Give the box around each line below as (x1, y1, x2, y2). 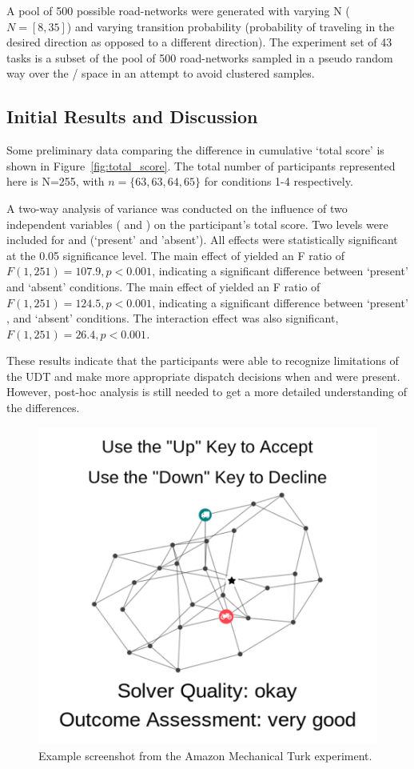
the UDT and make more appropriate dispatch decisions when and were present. (6, 367, 400, 384)
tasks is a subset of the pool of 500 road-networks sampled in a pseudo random (6, 49, 393, 66)
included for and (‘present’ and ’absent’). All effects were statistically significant (6, 231, 398, 248)
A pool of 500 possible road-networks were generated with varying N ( (6, 2, 350, 18)
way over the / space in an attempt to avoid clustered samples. (6, 65, 315, 82)
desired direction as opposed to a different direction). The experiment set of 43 (6, 34, 392, 50)
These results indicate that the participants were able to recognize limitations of (6, 352, 399, 369)
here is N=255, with (6, 173, 105, 190)
